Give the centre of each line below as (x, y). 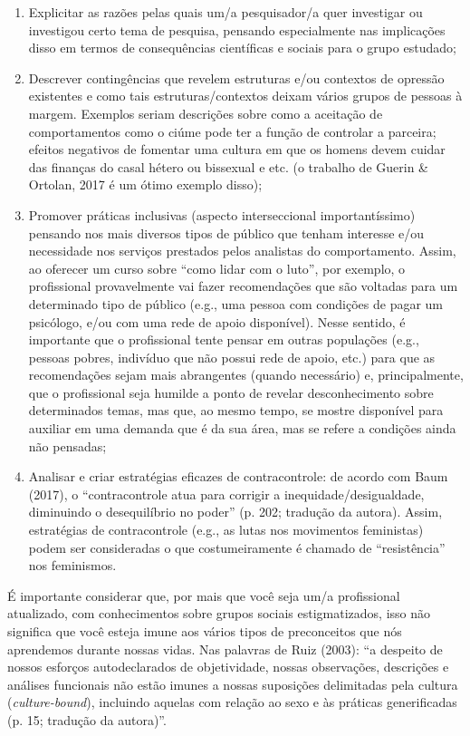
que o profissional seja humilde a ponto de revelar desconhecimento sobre (231, 392)
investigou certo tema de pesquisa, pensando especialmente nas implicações (237, 29)
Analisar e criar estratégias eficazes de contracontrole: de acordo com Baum (238, 476)
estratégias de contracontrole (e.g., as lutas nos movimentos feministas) (226, 530)
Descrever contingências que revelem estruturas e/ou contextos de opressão (236, 77)
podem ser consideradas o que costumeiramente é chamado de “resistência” (237, 547)
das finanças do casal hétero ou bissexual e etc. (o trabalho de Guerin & (228, 166)
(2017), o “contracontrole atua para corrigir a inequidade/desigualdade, (226, 494)
